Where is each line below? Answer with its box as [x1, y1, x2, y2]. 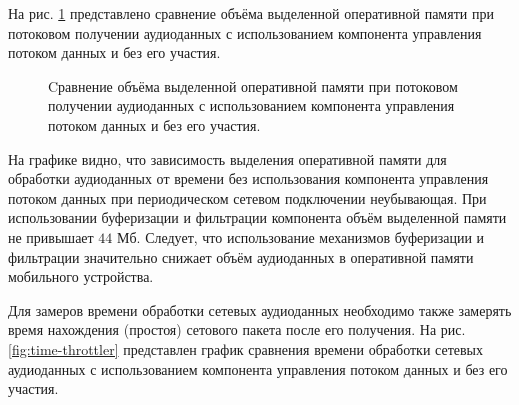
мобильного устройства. [8, 266, 154, 287]
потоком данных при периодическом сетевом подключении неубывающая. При [8, 187, 487, 208]
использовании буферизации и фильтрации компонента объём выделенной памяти [8, 207, 507, 228]
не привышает [8, 226, 94, 247]
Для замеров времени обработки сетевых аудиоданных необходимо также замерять [8, 299, 512, 320]
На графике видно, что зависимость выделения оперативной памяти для [8, 148, 447, 169]
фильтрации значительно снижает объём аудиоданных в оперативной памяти [8, 246, 474, 267]
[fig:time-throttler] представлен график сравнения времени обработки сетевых [8, 338, 484, 359]
